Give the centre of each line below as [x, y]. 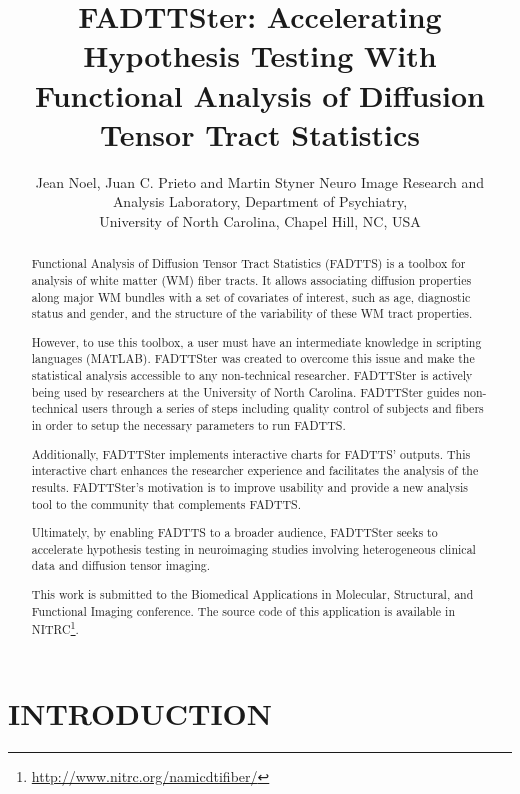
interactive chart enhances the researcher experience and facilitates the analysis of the [255, 470]
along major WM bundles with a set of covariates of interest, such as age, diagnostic [251, 296]
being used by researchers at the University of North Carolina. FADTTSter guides [245, 391]
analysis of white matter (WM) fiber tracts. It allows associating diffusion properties [251, 279]
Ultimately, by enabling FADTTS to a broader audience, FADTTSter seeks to [234, 532]
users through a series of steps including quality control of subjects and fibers [282, 408]
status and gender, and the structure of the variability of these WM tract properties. [252, 313]
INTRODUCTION [140, 712]
